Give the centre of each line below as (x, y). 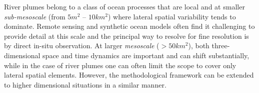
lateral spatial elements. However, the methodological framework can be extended (129, 75)
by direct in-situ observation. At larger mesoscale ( (82, 46)
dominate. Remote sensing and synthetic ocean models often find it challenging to (129, 26)
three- (221, 46)
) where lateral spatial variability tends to (172, 16)
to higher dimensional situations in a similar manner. (85, 84)
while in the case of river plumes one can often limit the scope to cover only (120, 65)
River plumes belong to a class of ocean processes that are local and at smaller (124, 6)
